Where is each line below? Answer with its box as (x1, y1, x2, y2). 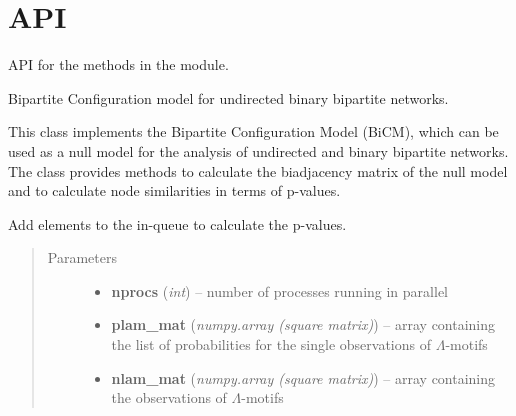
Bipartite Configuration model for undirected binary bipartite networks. (8, 87, 449, 108)
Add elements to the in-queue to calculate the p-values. (8, 213, 347, 234)
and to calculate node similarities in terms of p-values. (8, 180, 341, 201)
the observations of (111, 387, 227, 408)
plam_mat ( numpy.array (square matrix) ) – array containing (111, 314, 496, 335)
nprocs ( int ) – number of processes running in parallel (111, 280, 448, 301)
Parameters (47, 247, 117, 268)
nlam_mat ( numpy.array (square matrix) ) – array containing (111, 367, 496, 388)
